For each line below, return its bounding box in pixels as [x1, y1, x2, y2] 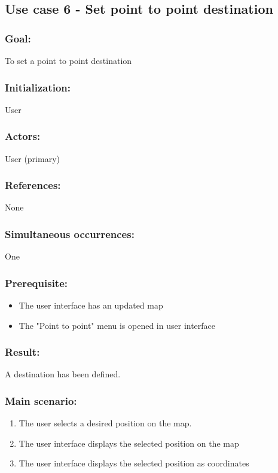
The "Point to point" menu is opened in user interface [19, 319, 216, 331]
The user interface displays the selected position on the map [19, 437, 239, 449]
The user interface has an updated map [19, 299, 163, 312]
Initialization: [5, 80, 71, 94]
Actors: [5, 129, 41, 144]
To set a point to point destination [5, 54, 132, 66]
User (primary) [5, 152, 60, 164]
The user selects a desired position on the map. [19, 417, 192, 429]
